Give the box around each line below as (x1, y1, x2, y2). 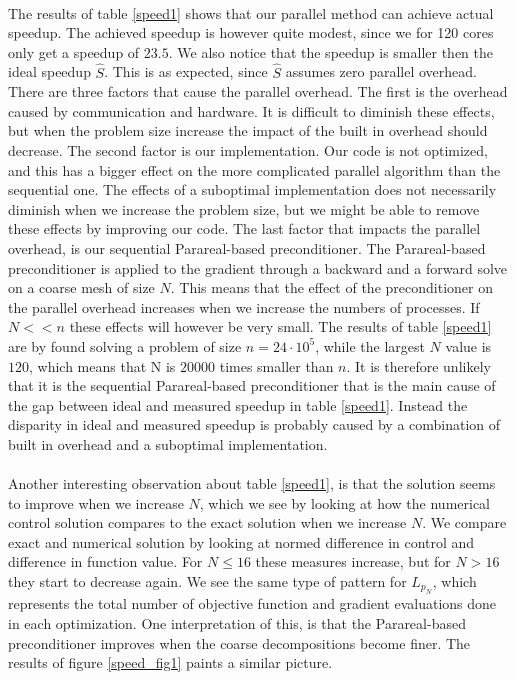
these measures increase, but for (255, 551, 451, 572)
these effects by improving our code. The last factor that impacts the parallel (8, 218, 481, 239)
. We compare (422, 512, 507, 533)
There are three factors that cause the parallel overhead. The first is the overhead (8, 81, 508, 102)
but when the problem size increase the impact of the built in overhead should (8, 120, 488, 141)
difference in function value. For (8, 551, 203, 572)
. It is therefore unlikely (346, 355, 491, 376)
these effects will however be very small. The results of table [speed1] (69, 316, 492, 337)
